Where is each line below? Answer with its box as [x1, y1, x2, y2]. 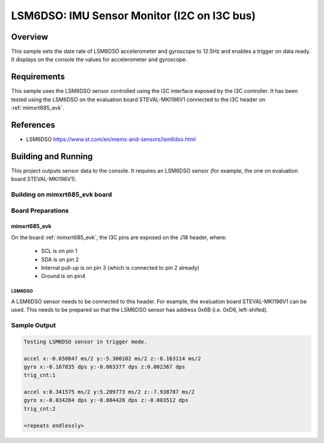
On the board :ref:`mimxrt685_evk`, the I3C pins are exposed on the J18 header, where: [11, 234, 227, 241]
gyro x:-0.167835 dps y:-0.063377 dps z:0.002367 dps [23, 363, 185, 370]
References [11, 120, 55, 130]
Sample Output [11, 321, 56, 329]
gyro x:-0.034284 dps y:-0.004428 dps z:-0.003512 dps [23, 397, 188, 404]
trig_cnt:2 [23, 405, 56, 412]
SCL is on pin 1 [41, 248, 78, 255]
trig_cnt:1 [23, 372, 56, 379]
